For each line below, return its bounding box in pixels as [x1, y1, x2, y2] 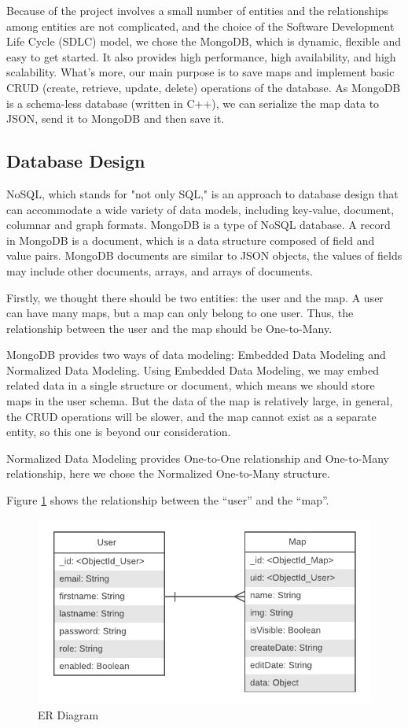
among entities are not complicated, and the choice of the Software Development [6, 17, 395, 34]
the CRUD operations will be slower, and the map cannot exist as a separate [6, 408, 377, 424]
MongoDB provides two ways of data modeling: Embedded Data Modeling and [6, 346, 386, 363]
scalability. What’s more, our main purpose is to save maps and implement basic [6, 64, 395, 80]
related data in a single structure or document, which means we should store [6, 377, 375, 394]
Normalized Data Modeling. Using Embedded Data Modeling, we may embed [6, 361, 379, 378]
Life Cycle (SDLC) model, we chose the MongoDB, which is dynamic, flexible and [6, 33, 401, 50]
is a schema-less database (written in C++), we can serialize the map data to [6, 94, 380, 111]
